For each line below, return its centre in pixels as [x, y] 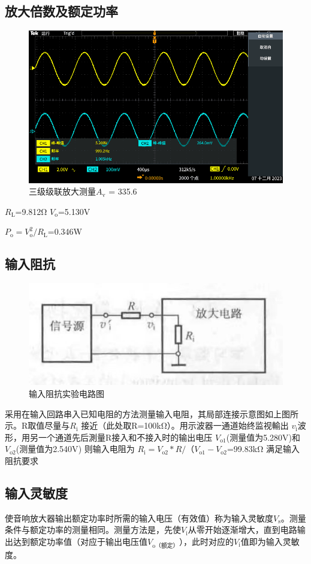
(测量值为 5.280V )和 [263, 437]
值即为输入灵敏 [270, 541]
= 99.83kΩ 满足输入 [263, 449]
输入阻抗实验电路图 [67, 393]
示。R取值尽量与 [37, 425]
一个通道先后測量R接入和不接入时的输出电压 [125, 437]
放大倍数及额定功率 [61, 11]
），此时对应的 [207, 541]
